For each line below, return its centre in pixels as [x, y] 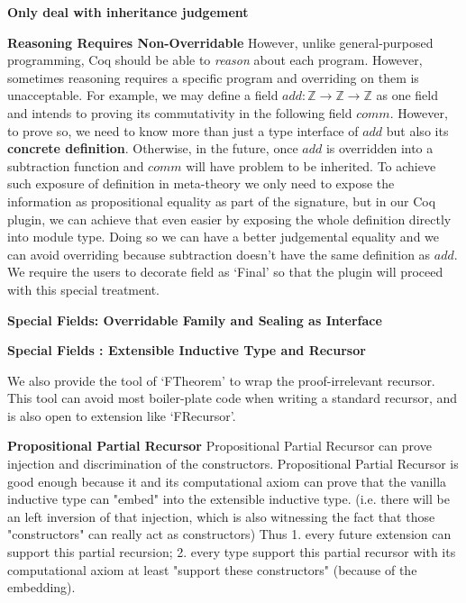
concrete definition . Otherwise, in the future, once [153, 148]
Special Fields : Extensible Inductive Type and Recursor [187, 350]
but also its [417, 130]
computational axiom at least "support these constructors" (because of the [212, 569]
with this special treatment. [83, 289]
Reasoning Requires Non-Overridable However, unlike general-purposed [220, 42]
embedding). [41, 587]
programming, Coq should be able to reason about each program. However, [215, 60]
